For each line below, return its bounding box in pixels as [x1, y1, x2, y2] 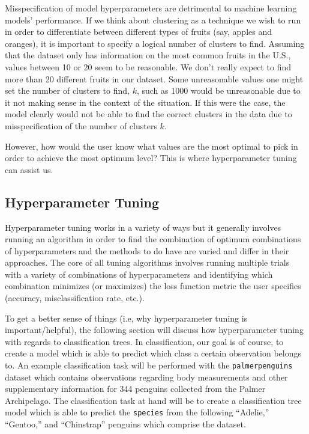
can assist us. [5, 163, 53, 176]
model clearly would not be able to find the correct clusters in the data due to [5, 108, 292, 120]
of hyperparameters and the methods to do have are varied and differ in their [5, 244, 289, 257]
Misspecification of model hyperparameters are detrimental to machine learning [5, 2, 297, 14]
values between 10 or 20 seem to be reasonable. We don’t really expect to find [5, 60, 292, 73]
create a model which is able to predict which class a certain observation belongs [5, 347, 301, 359]
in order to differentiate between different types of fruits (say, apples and [5, 25, 272, 38]
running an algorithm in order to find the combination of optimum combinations [5, 233, 301, 245]
